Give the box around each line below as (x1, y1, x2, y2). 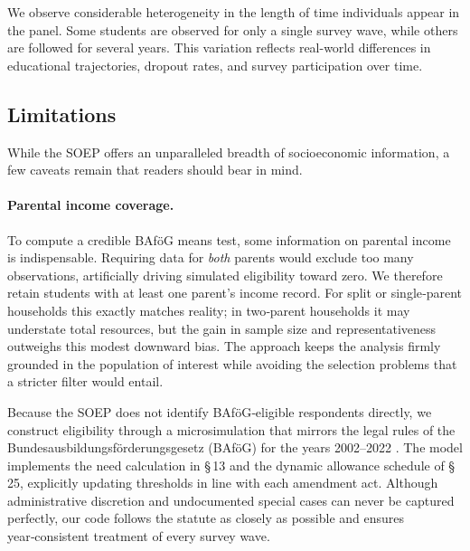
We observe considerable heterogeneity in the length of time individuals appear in (7, 3, 460, 21)
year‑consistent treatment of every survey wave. (7, 527, 270, 546)
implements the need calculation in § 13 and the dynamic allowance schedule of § (7, 455, 456, 474)
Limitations (7, 100, 117, 128)
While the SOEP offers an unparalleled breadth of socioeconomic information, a (7, 142, 450, 161)
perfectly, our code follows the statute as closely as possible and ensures (7, 508, 405, 527)
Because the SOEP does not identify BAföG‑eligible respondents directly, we (7, 402, 432, 421)
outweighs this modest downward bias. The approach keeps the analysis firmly (7, 337, 441, 356)
